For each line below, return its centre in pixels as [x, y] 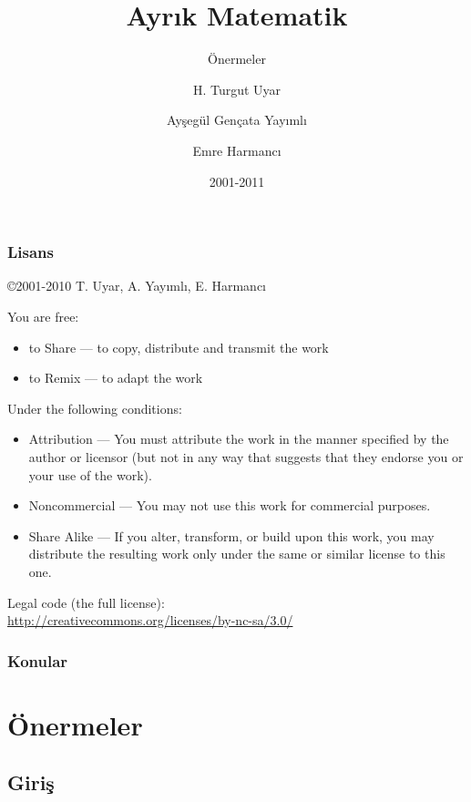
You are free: [43, 316]
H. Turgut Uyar [237, 89]
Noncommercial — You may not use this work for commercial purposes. [230, 505]
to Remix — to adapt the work [116, 378]
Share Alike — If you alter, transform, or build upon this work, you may [231, 535]
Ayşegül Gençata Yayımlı [237, 120]
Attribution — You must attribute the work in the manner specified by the [239, 439]
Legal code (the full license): [86, 602]
